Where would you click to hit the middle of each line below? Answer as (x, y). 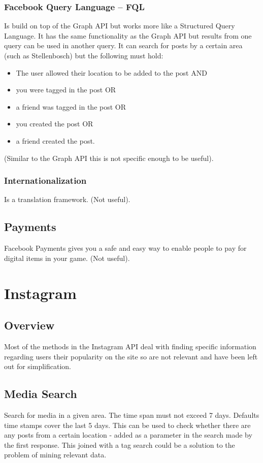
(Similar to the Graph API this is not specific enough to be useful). (109, 158)
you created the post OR (55, 124)
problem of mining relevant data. (55, 455)
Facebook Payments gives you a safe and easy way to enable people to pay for (125, 248)
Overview (29, 325)
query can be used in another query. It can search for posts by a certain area (123, 45)
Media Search (41, 394)
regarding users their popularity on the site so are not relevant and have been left (131, 356)
